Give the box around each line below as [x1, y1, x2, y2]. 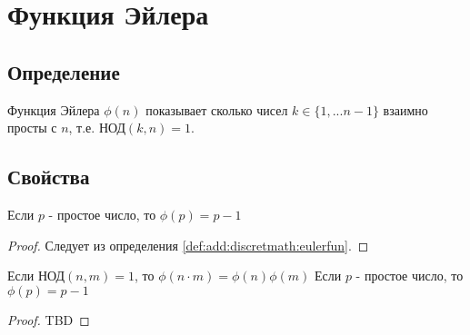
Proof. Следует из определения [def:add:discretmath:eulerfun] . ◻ [7, 235, 369, 254]
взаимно [383, 100, 428, 119]
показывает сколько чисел [145, 100, 288, 119]
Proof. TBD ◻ [7, 310, 90, 329]
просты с [7, 118, 57, 137]
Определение [7, 57, 120, 85]
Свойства [7, 163, 90, 191]
